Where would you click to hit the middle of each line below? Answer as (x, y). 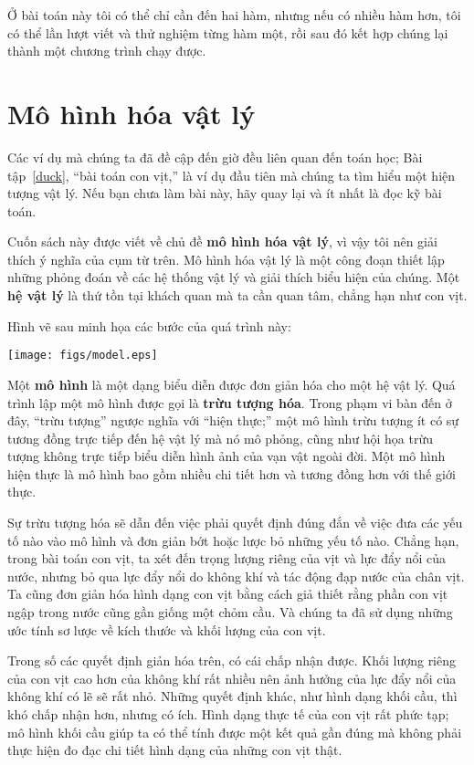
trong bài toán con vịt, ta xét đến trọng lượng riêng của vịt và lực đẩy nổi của (227, 558)
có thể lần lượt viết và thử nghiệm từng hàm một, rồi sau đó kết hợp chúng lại (228, 32)
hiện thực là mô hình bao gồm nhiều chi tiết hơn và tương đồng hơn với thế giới (232, 473)
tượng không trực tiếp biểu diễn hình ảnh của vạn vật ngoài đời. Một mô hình (226, 456)
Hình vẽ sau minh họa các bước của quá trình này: (149, 325)
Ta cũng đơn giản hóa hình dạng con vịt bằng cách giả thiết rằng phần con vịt (228, 594)
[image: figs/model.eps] (83, 356)
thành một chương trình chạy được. (107, 51)
